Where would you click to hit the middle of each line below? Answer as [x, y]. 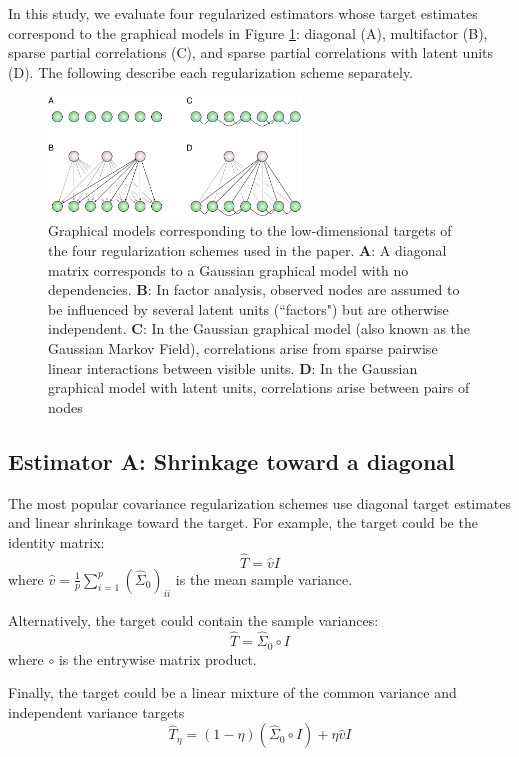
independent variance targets [96, 711]
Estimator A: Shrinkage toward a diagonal [231, 460]
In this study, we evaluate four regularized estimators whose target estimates [243, 13]
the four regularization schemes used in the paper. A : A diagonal [247, 249]
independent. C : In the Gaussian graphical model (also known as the [259, 328]
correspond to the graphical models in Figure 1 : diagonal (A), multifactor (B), [248, 32]
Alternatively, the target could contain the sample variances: [193, 620]
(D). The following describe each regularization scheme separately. [211, 71]
